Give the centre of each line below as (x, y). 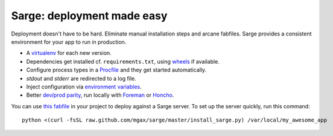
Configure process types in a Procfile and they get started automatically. (116, 70)
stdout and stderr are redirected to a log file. (81, 78)
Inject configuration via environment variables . (84, 87)
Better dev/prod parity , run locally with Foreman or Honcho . (100, 95)
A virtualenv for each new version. (69, 53)
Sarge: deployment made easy (89, 16)
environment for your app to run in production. (69, 42)
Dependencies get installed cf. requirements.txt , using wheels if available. (123, 61)
